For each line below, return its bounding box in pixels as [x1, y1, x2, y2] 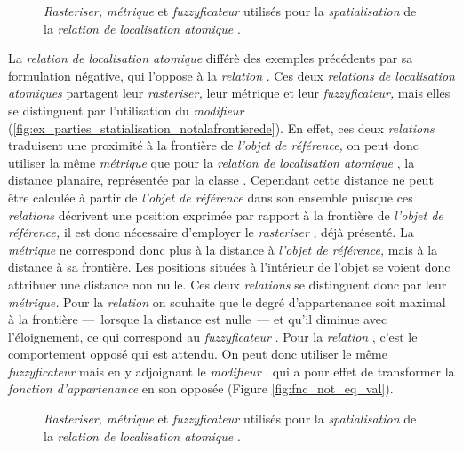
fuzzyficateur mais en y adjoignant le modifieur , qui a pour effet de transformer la [8, 361, 455, 380]
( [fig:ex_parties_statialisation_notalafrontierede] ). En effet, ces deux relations [8, 118, 435, 137]
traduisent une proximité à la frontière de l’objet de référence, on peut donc [8, 136, 419, 154]
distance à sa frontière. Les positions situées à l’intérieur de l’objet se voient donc [8, 257, 451, 276]
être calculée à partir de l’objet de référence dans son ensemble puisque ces [8, 187, 413, 206]
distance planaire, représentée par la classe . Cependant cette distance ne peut [8, 170, 434, 189]
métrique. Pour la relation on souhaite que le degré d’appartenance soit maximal [8, 292, 446, 311]
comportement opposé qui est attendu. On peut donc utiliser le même [8, 344, 387, 363]
